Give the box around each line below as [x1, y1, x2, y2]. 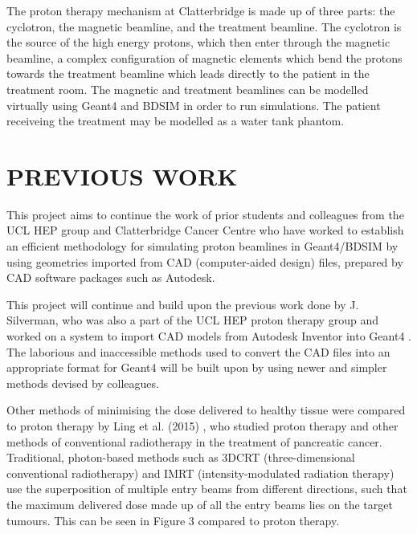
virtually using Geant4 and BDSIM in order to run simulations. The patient [6, 96, 381, 113]
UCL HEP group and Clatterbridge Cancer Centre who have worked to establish [6, 222, 404, 238]
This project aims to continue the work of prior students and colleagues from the [6, 206, 404, 222]
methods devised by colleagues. [6, 374, 159, 391]
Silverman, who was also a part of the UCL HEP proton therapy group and [6, 312, 378, 328]
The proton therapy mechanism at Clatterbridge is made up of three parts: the [6, 2, 395, 18]
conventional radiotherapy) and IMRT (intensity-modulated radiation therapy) [6, 464, 395, 481]
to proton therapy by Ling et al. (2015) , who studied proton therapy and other [6, 418, 399, 434]
